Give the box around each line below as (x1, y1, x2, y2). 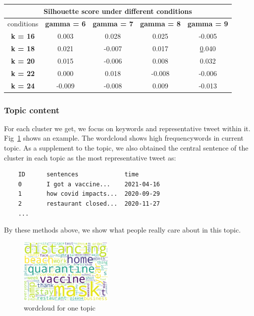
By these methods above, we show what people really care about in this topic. (4, 225, 241, 235)
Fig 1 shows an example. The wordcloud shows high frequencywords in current (4, 133, 244, 143)
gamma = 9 (187, 18, 228, 29)
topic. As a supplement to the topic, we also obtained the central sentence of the (4, 143, 249, 153)
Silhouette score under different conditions (44, 5, 192, 16)
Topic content (4, 103, 60, 116)
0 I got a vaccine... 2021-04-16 (18, 180, 160, 188)
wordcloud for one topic (24, 303, 96, 313)
